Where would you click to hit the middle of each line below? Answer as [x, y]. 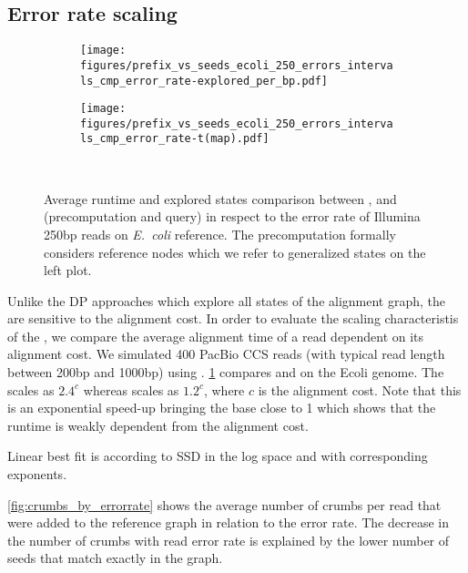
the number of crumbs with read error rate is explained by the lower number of [229, 540]
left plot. [68, 270]
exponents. [37, 474]
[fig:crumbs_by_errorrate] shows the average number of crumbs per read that [224, 504]
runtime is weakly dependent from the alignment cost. [158, 425]
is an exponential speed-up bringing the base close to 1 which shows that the [222, 408]
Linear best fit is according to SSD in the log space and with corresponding [218, 456]
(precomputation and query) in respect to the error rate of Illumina [232, 216]
